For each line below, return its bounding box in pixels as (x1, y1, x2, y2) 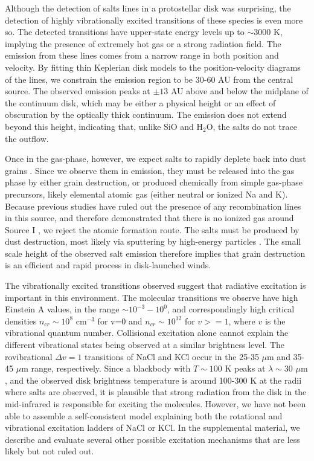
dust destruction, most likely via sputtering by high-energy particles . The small (5, 235, 301, 248)
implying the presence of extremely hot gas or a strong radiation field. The (5, 37, 281, 50)
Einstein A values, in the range (5, 303, 120, 315)
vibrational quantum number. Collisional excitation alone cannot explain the (5, 326, 289, 339)
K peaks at (225, 362, 266, 375)
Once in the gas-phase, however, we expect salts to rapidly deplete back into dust (5, 152, 306, 165)
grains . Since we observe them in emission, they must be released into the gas (5, 164, 295, 176)
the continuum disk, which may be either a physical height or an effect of (5, 96, 276, 109)
